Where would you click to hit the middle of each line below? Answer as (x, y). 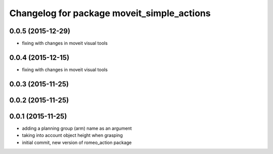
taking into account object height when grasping (73, 135)
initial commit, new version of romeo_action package (77, 142)
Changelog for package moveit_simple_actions (110, 13)
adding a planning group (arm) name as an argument (77, 128)
